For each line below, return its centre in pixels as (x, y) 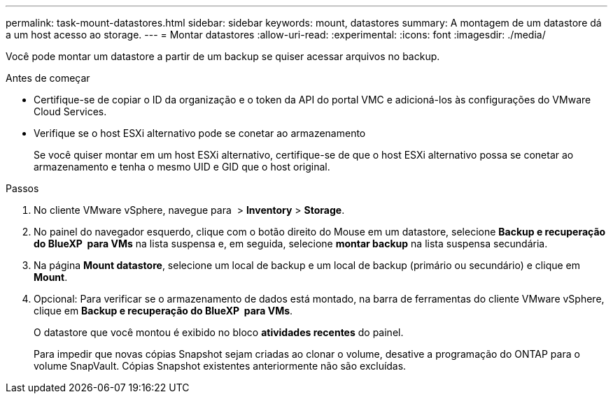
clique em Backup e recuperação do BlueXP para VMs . (163, 311)
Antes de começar (48, 78)
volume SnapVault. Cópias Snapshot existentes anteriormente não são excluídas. (220, 366)
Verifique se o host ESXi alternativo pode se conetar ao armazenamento (200, 133)
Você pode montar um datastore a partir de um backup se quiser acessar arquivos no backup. (223, 56)
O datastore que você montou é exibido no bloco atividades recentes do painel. (219, 332)
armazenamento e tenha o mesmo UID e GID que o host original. (182, 167)
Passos (22, 188)
